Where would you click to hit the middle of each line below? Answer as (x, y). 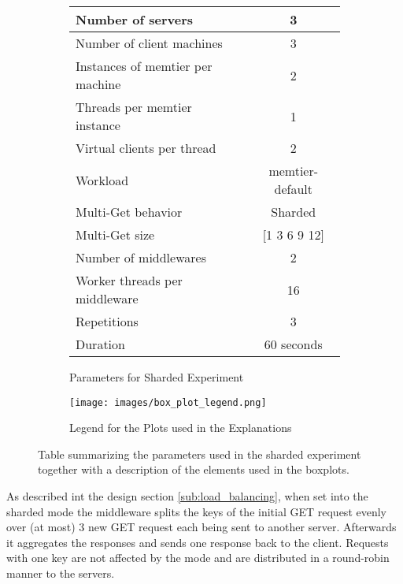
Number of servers (135, 19)
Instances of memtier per (144, 66)
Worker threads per (129, 280)
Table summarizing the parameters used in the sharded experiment (200, 454)
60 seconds (293, 344)
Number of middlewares (141, 257)
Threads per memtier (134, 107)
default (293, 189)
